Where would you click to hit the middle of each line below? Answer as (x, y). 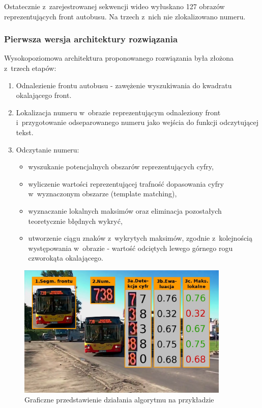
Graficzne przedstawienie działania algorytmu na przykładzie (119, 400)
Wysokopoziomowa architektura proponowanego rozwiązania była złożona (119, 58)
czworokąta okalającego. (66, 258)
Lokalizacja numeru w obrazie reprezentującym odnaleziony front (118, 112)
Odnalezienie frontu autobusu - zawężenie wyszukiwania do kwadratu (124, 85)
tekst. (25, 132)
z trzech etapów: (30, 68)
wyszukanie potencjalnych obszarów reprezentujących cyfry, (121, 167)
